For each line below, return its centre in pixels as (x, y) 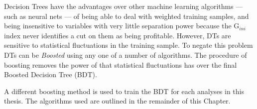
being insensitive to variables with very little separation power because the (118, 26)
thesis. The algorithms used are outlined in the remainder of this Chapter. (117, 101)
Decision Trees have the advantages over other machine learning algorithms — (124, 6)
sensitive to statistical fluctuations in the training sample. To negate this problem (128, 45)
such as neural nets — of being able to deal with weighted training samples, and (127, 16)
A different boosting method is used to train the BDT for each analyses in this (124, 91)
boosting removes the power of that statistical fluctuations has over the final (121, 64)
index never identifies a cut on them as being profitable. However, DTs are (118, 35)
